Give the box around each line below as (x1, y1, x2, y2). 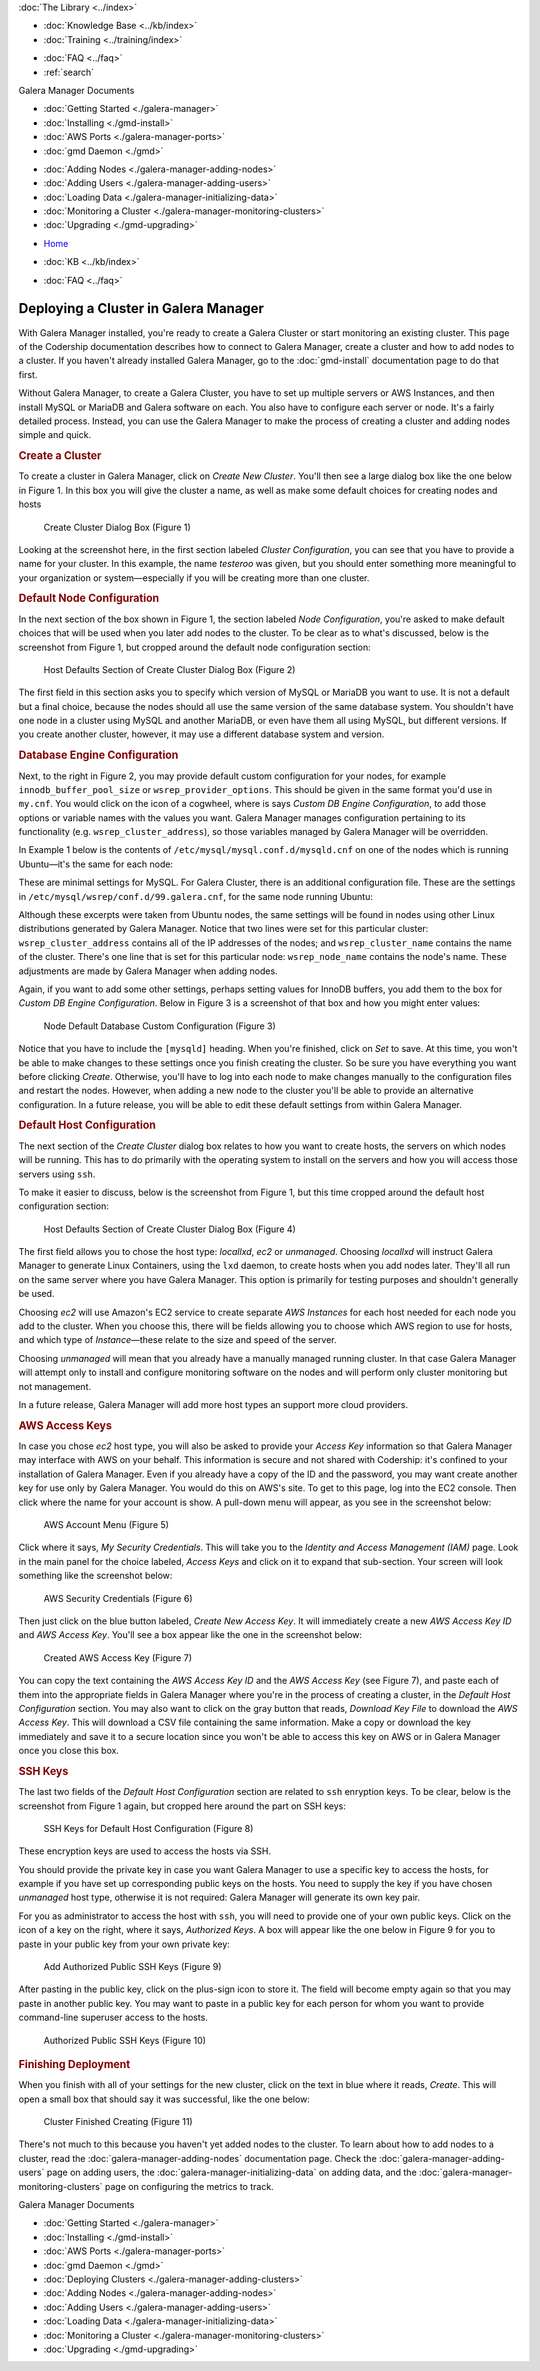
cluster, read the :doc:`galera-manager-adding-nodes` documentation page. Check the (18, 2152, 377, 2164)
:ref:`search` (43, 66, 95, 78)
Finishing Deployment (18, 2057, 131, 2071)
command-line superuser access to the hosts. (18, 2011, 209, 2024)
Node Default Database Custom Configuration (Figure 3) (43, 1020, 277, 1032)
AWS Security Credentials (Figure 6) (43, 1592, 193, 1604)
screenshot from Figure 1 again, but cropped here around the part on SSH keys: (18, 1800, 347, 1812)
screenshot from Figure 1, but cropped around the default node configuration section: (18, 641, 371, 653)
